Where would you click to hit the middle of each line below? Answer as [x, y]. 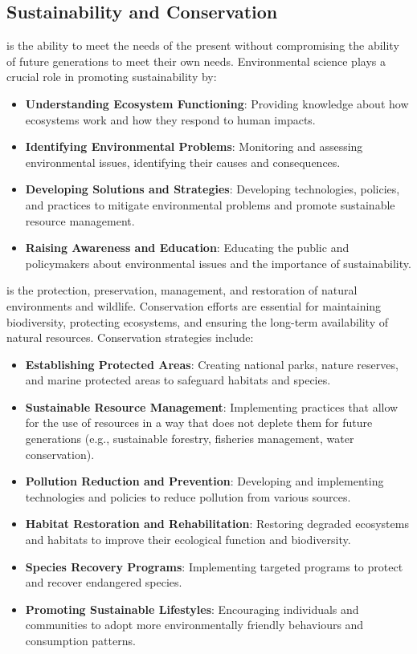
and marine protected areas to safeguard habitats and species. [178, 380]
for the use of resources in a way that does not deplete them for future [199, 422]
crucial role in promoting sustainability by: [112, 77]
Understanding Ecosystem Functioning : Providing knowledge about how [217, 103]
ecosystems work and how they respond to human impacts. [170, 119]
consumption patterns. [80, 641]
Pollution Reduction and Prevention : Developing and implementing [204, 481]
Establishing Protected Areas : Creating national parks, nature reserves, [212, 364]
